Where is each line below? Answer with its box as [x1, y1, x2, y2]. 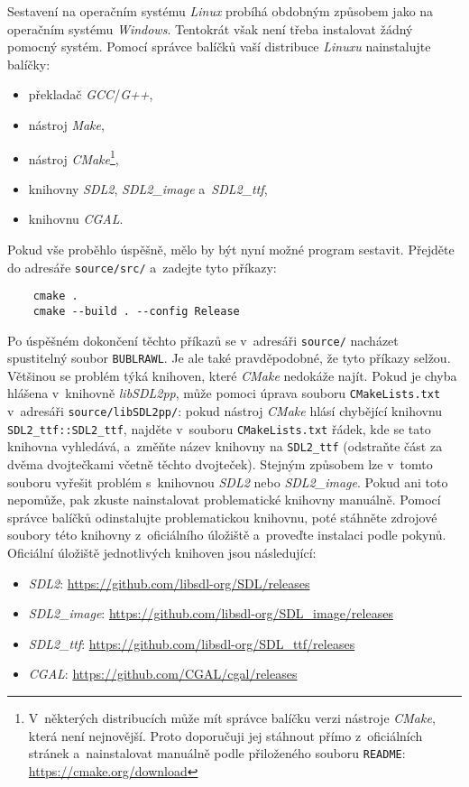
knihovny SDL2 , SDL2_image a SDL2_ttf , [28, 179, 268, 198]
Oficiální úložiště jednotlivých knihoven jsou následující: [7, 543, 317, 562]
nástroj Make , [28, 115, 105, 134]
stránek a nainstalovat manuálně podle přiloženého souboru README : [28, 744, 406, 763]
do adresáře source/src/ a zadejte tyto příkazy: [7, 257, 277, 276]
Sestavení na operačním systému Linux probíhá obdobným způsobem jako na [7, 2, 434, 20]
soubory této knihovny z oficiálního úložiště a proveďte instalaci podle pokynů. [7, 525, 446, 544]
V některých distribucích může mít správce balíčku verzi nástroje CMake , [28, 708, 436, 727]
